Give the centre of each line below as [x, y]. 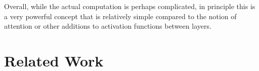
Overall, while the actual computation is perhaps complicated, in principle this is [130, 6]
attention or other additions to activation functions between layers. [108, 26]
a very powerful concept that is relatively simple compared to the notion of [120, 16]
